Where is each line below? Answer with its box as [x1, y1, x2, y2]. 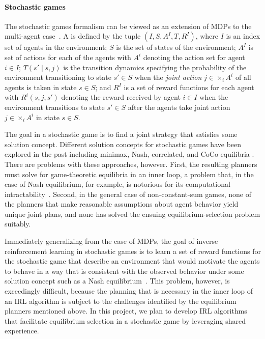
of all [235, 72, 251, 82]
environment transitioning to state [5, 72, 111, 82]
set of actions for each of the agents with [5, 51, 131, 62]
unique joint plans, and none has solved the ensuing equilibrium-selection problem [5, 208, 260, 219]
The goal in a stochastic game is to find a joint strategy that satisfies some [5, 129, 238, 139]
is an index [226, 31, 260, 41]
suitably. [5, 218, 31, 229]
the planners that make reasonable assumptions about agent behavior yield [5, 199, 239, 209]
